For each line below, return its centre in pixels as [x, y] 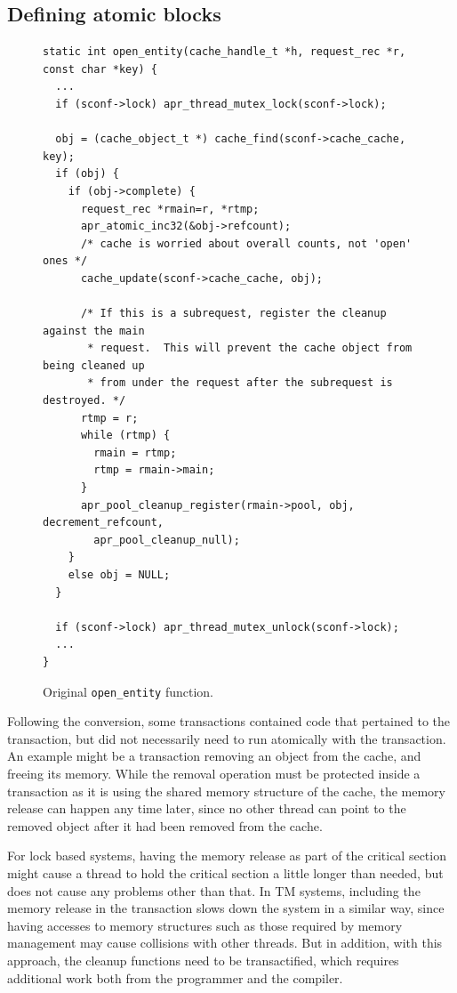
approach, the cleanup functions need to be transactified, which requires [203, 960]
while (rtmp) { [125, 436]
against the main [94, 331]
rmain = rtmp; [135, 452]
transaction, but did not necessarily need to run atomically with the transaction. [227, 738]
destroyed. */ [84, 401]
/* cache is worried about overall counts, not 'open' [246, 243]
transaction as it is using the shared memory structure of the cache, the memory [226, 791]
